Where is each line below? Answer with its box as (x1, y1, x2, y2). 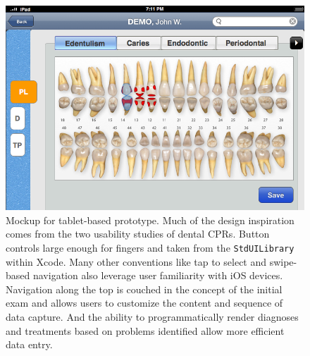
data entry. (6, 337, 53, 352)
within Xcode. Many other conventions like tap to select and (6, 254, 267, 269)
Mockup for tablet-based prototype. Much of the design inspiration (6, 212, 294, 227)
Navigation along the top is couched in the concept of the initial (6, 281, 283, 296)
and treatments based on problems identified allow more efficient (6, 323, 285, 338)
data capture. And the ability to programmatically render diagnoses (6, 309, 299, 324)
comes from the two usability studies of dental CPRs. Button (6, 226, 270, 241)
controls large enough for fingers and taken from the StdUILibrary (6, 240, 294, 254)
